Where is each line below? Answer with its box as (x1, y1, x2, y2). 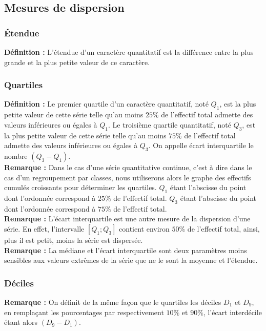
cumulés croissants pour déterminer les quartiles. (4, 182, 157, 193)
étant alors (4, 317, 38, 327)
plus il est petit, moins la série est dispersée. (4, 234, 143, 245)
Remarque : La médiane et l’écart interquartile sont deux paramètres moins (4, 244, 247, 255)
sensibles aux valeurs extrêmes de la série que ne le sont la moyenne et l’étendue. (4, 255, 258, 265)
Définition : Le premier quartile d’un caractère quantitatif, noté (4, 98, 209, 109)
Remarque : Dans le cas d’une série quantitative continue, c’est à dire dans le (4, 161, 252, 172)
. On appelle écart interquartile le (148, 140, 254, 151)
